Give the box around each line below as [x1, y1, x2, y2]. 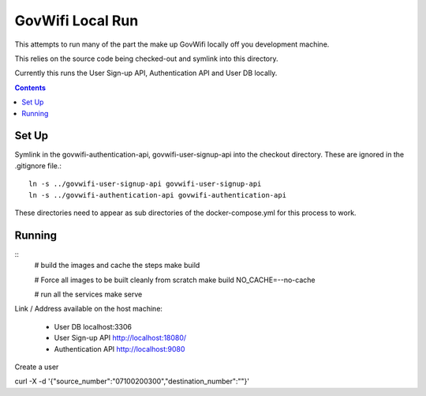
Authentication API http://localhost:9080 [54, 344, 185, 353]
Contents [14, 83, 47, 92]
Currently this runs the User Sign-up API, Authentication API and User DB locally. [14, 68, 278, 78]
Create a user [14, 362, 59, 371]
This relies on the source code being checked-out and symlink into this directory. [14, 54, 279, 63]
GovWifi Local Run [14, 12, 139, 29]
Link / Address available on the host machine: [14, 304, 163, 314]
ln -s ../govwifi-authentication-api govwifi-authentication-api [28, 190, 287, 199]
